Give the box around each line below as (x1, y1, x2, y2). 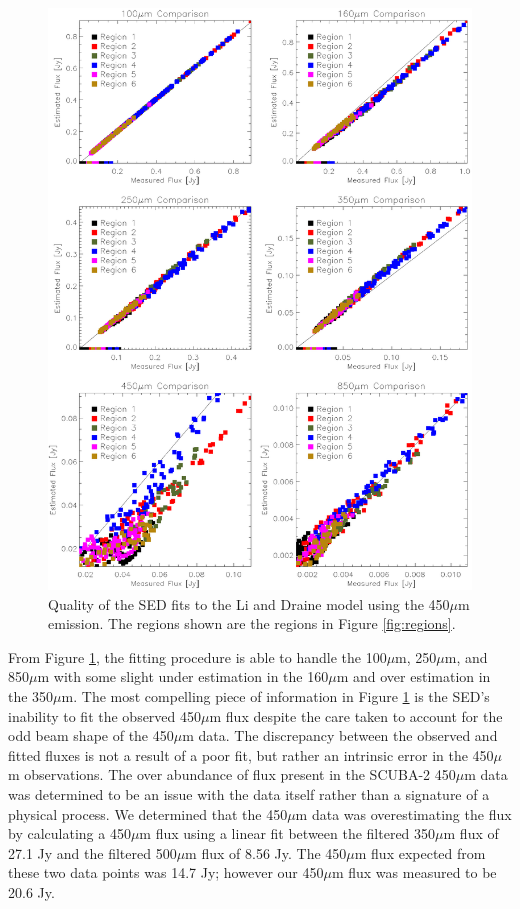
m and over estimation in (336, 666, 491, 687)
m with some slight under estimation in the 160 (37, 666, 329, 687)
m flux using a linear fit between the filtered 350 (139, 823, 436, 844)
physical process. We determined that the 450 (8, 803, 288, 824)
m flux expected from (354, 842, 486, 863)
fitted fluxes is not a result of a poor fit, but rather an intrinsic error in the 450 (8, 744, 494, 765)
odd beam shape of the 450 (8, 725, 174, 746)
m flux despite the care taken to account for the (209, 705, 503, 726)
